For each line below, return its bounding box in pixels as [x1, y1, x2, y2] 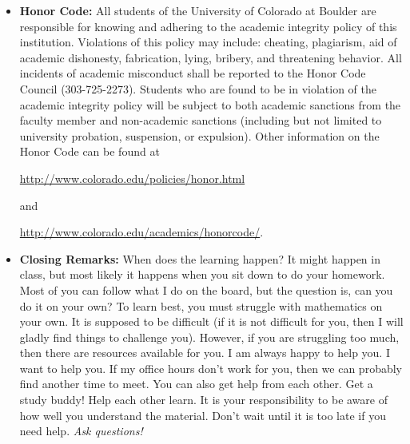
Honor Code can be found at [19, 143, 160, 160]
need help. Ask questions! [19, 422, 143, 439]
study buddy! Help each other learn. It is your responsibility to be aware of [19, 391, 388, 408]
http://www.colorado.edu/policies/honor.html [19, 169, 245, 186]
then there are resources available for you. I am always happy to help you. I [19, 344, 390, 361]
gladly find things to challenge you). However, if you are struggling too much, [19, 328, 400, 345]
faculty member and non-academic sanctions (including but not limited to [19, 112, 382, 129]
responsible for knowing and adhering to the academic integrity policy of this [19, 18, 397, 34]
